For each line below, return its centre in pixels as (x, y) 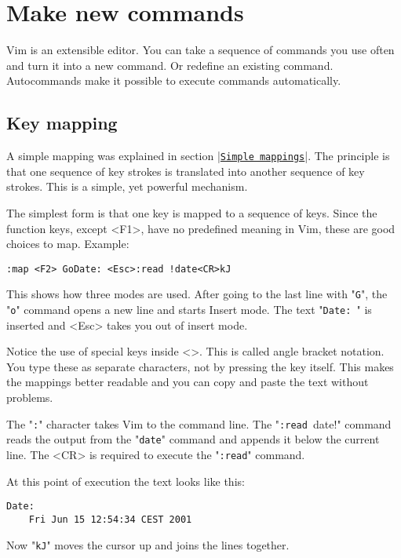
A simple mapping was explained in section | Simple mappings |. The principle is (198, 156)
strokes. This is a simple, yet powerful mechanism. (127, 186)
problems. (30, 398)
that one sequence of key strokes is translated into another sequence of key (186, 171)
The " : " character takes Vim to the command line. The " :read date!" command (199, 423)
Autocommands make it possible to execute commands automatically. (174, 80)
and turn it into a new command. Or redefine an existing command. (170, 65)
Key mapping (62, 123)
